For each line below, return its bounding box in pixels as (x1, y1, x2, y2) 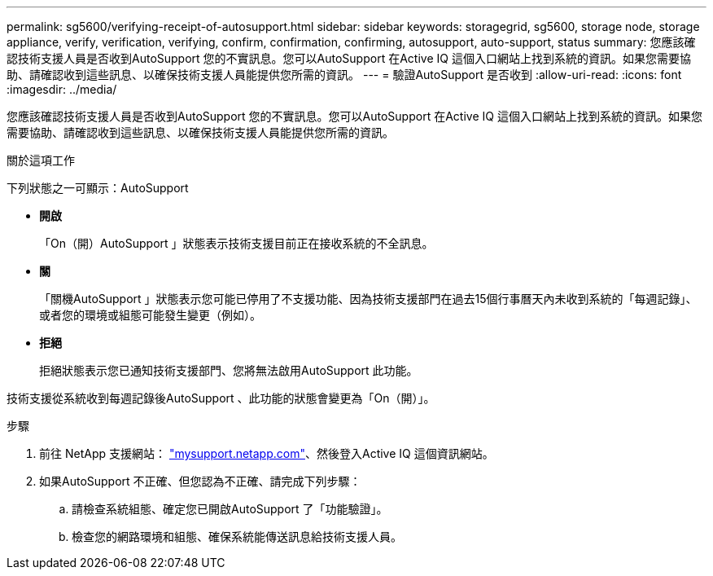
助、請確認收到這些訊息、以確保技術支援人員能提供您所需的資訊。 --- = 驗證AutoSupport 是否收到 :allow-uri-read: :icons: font (7, 68, 682, 81)
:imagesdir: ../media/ (7, 82, 117, 96)
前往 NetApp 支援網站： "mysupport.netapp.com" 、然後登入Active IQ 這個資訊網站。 (39, 446, 494, 460)
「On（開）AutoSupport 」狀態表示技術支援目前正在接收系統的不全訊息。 (39, 236, 434, 250)
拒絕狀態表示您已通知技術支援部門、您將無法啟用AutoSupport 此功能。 (39, 363, 418, 377)
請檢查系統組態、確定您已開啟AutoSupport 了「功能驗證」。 (72, 502, 388, 516)
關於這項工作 (7, 153, 75, 167)
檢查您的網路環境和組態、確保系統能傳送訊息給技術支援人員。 (72, 530, 402, 543)
